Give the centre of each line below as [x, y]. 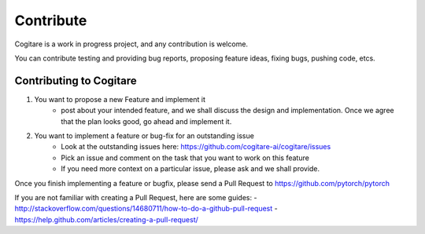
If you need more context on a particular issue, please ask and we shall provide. [190, 169]
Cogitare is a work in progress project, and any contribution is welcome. [131, 44]
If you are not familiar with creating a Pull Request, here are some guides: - [136, 197]
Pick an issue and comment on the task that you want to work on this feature [185, 158]
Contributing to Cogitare [76, 80]
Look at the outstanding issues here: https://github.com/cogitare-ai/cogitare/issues [196, 147]
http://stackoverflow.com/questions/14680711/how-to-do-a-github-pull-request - [146, 209]
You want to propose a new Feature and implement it [120, 99]
